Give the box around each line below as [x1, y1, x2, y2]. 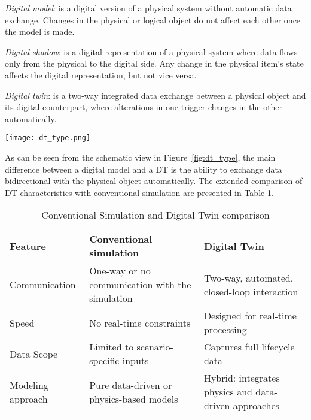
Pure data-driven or [89, 377, 172, 392]
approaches [233, 398, 279, 413]
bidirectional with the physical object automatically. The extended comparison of [5, 174, 303, 187]
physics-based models [89, 391, 178, 406]
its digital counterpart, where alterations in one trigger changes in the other [5, 101, 283, 113]
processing [203, 322, 247, 337]
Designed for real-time [203, 309, 297, 323]
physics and [203, 385, 252, 399]
